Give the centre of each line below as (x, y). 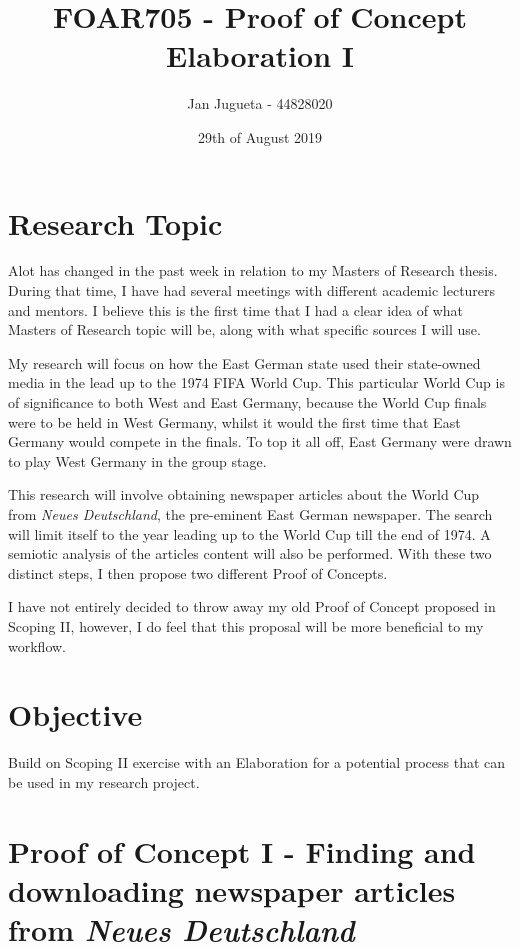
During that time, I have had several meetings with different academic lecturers (252, 290)
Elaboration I (260, 55)
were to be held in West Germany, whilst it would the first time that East (234, 421)
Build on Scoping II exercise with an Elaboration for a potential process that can (257, 762)
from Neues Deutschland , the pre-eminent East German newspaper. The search (250, 513)
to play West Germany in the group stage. (137, 460)
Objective (75, 714)
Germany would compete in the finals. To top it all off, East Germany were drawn (260, 441)
